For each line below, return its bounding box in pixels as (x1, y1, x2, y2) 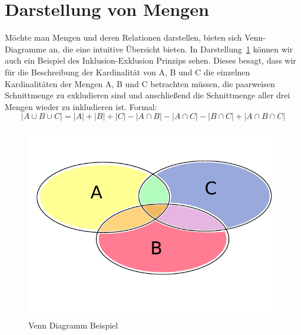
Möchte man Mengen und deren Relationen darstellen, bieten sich (5, 31, 242, 44)
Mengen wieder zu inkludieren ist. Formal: (5, 100, 157, 112)
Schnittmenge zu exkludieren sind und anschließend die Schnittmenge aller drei (5, 89, 290, 101)
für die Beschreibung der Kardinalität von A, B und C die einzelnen (5, 65, 250, 78)
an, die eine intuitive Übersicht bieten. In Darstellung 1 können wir (49, 42, 293, 55)
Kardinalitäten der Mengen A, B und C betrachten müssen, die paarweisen (5, 77, 275, 89)
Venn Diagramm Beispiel (28, 319, 118, 331)
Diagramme (5, 42, 47, 55)
